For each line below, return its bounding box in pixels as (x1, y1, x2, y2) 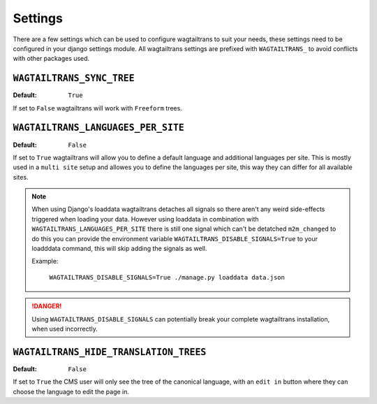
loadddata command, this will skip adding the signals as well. (31, 245, 207, 253)
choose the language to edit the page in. (13, 387, 129, 396)
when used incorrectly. (31, 325, 98, 333)
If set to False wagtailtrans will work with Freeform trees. (13, 103, 183, 112)
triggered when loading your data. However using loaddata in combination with (31, 215, 259, 223)
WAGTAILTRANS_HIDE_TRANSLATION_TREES (13, 346, 207, 358)
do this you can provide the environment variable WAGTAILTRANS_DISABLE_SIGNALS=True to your (31, 234, 318, 243)
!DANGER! (31, 302, 62, 310)
